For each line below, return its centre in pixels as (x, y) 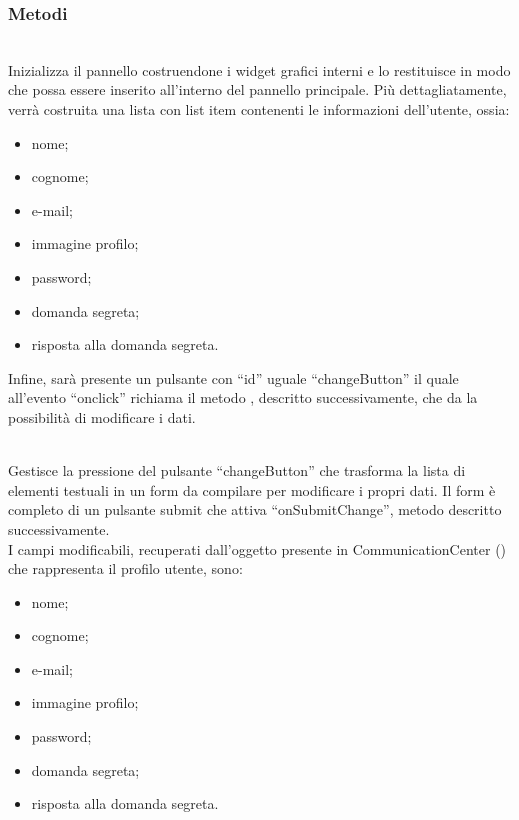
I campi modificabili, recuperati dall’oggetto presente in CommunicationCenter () (257, 548)
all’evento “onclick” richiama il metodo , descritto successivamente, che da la (243, 397)
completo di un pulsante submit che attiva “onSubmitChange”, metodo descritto (255, 509)
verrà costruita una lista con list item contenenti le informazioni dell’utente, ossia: (259, 109)
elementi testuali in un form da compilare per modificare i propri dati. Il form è (252, 489)
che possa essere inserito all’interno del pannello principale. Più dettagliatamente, (257, 89)
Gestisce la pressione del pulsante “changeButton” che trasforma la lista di (237, 470)
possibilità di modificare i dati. (102, 416)
